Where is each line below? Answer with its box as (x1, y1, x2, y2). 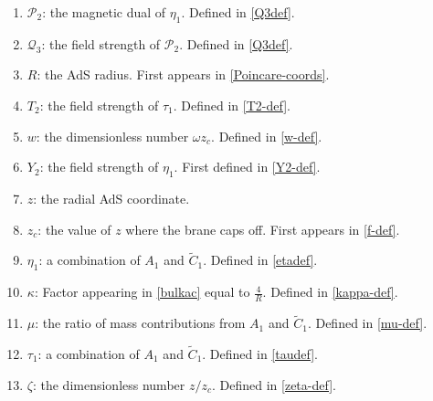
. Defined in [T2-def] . (173, 95, 290, 114)
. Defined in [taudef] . (202, 344, 318, 364)
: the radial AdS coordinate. (33, 188, 190, 207)
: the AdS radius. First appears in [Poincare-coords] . (37, 65, 330, 84)
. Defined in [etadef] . (203, 250, 318, 269)
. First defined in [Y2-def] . (174, 157, 321, 176)
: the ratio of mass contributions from (35, 313, 246, 332)
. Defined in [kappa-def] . (262, 282, 398, 301)
